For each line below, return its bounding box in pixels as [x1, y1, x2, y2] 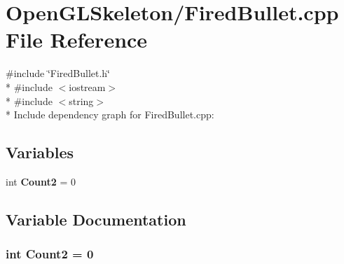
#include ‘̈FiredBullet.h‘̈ [6, 66, 111, 81]
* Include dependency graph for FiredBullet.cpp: [6, 107, 214, 122]
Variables [6, 141, 74, 163]
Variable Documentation [6, 208, 186, 230]
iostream [69, 79, 106, 94]
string [69, 93, 94, 108]
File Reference [6, 25, 148, 54]
